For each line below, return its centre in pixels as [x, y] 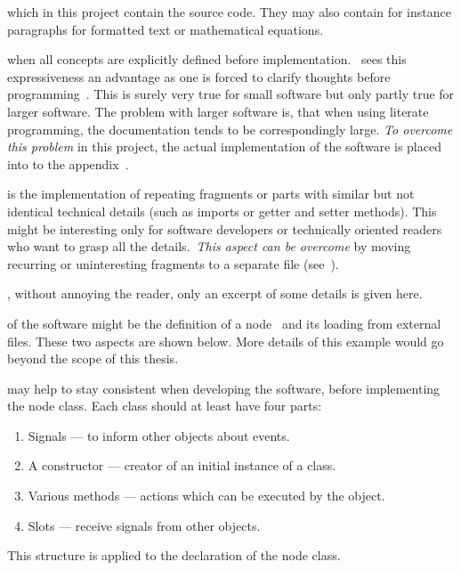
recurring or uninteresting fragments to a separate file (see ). [173, 263]
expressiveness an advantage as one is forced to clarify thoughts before [199, 76]
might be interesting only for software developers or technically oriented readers [225, 228]
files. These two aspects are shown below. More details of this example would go [226, 341]
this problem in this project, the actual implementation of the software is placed [224, 147]
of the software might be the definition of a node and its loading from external [224, 323]
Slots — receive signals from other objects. [144, 525]
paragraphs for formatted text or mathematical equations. [166, 29]
